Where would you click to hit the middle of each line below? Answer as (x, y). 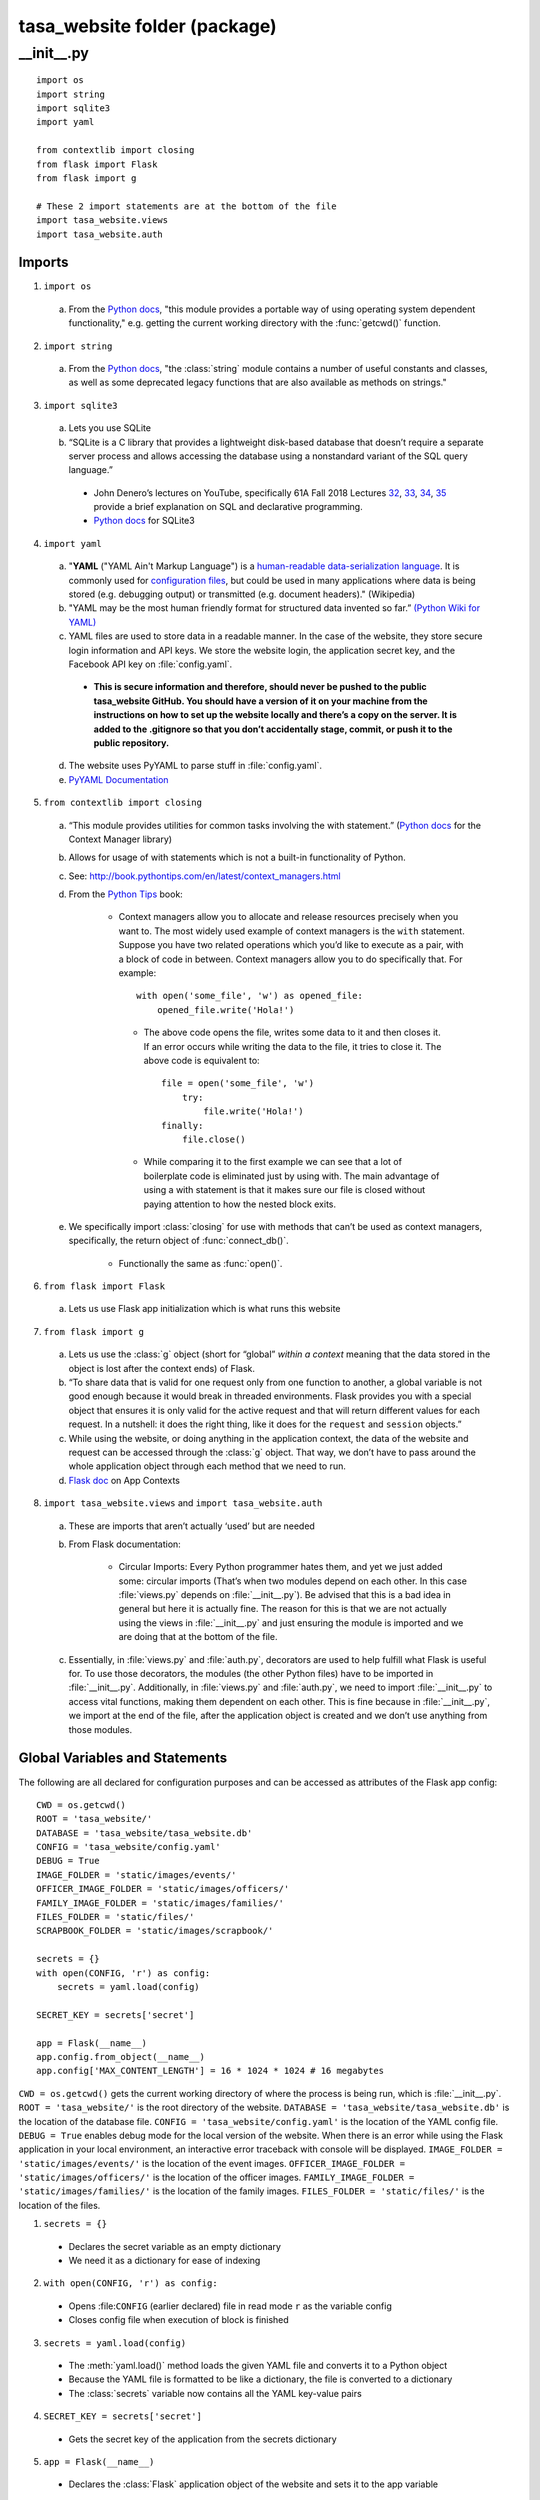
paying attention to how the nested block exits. (240, 1204)
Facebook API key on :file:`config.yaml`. (150, 664)
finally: (182, 1125)
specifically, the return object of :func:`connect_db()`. (178, 1241)
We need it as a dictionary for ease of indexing (164, 2261)
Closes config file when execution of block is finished (178, 2320)
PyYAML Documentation (118, 779)
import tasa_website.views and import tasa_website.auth (183, 1503)
